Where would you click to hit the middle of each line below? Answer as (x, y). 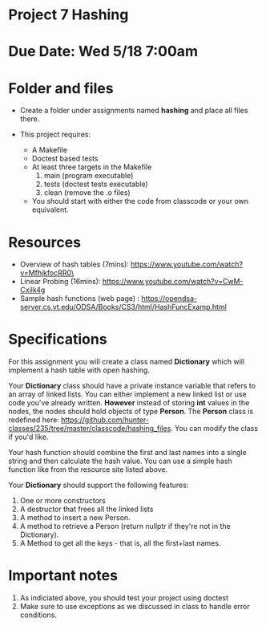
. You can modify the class (215, 429)
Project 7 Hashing (69, 15)
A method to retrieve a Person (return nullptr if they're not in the (125, 526)
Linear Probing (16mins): (60, 282)
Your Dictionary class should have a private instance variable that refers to (132, 386)
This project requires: (55, 135)
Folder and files (61, 88)
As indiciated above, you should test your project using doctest (124, 598)
